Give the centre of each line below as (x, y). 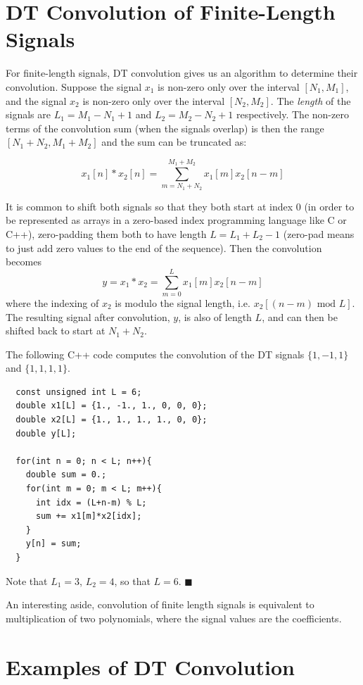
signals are (28, 114)
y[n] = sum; (53, 544)
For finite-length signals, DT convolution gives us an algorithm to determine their (182, 73)
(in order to (329, 206)
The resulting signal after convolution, (88, 316)
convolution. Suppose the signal (74, 86)
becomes (24, 262)
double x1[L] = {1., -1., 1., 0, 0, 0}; (112, 406)
